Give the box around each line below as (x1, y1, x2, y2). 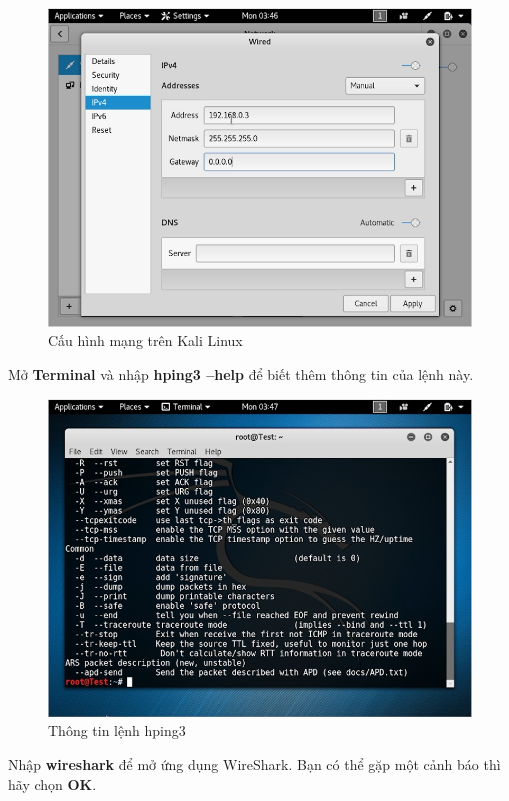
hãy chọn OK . (8, 773, 97, 794)
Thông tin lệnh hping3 (48, 720, 186, 741)
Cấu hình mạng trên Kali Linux (48, 330, 243, 351)
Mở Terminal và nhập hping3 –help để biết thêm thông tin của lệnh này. (8, 363, 474, 384)
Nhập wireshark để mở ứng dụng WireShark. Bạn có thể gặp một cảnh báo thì (8, 754, 501, 774)
